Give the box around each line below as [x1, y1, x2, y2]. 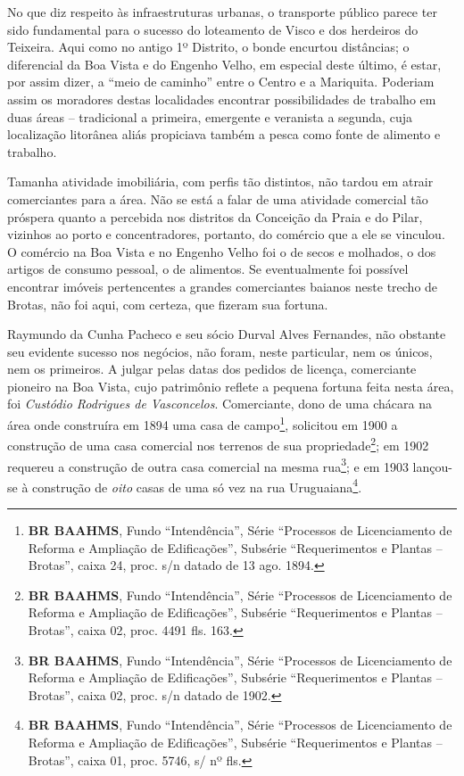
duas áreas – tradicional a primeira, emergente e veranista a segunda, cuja [7, 107, 412, 126]
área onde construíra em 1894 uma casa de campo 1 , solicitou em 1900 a [7, 413, 398, 433]
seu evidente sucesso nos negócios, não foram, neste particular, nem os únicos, [7, 342, 433, 360]
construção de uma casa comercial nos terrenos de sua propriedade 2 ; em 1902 [7, 433, 429, 454]
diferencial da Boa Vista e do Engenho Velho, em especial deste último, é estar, [7, 54, 442, 73]
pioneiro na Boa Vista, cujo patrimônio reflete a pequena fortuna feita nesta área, [7, 376, 454, 395]
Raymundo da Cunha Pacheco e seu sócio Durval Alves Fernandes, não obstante [7, 325, 446, 343]
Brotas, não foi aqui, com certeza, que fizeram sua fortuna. [7, 294, 328, 313]
